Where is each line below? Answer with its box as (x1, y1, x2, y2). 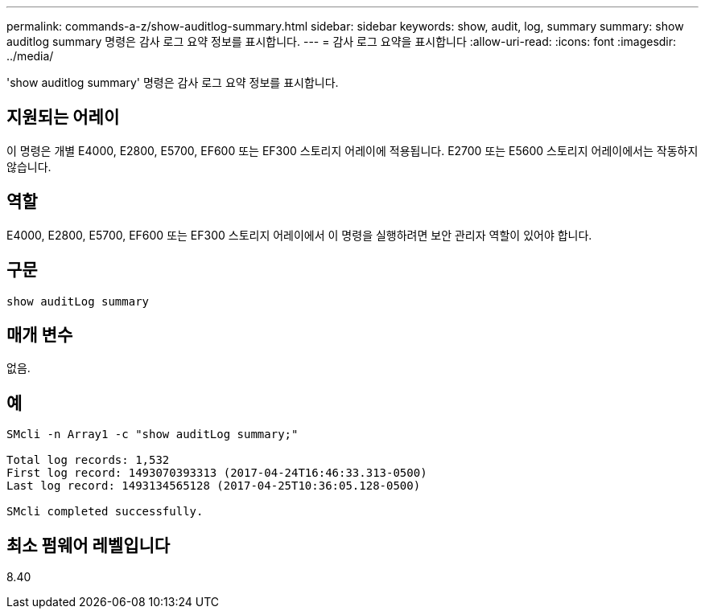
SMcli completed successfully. (6, 505, 204, 519)
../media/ (6, 49, 54, 63)
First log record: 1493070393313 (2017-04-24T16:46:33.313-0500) (6, 466, 427, 480)
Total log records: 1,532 (6, 453, 170, 467)
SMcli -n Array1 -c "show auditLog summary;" (6, 428, 299, 441)
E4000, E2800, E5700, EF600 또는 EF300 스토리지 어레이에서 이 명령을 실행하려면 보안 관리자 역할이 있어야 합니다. (6, 228, 592, 242)
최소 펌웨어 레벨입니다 (6, 535, 171, 556)
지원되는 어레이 (6, 107, 120, 128)
